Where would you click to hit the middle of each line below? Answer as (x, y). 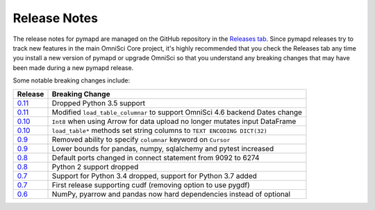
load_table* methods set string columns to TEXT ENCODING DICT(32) (159, 130)
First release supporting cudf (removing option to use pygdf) (151, 185)
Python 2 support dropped (95, 166)
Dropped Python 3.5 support (99, 103)
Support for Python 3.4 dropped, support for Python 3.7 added (154, 175)
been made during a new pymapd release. (73, 68)
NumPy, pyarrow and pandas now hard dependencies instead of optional (171, 194)
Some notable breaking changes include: (72, 80)
